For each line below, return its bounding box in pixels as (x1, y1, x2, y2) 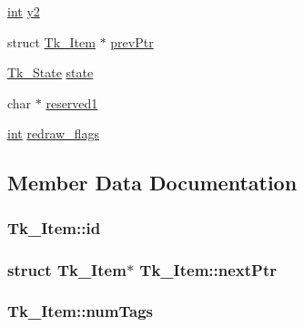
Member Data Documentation (7, 169, 298, 197)
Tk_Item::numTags (7, 300, 153, 322)
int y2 (7, 2, 40, 20)
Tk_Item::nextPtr (139, 258, 277, 281)
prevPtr (110, 32, 154, 51)
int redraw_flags (7, 124, 99, 143)
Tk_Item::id (7, 216, 101, 239)
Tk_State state (7, 63, 94, 82)
